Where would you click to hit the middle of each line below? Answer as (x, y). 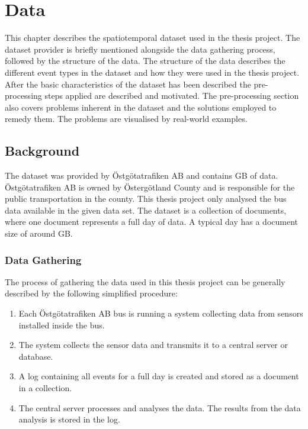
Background (42, 151)
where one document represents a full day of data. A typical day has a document (151, 222)
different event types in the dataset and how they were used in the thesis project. (152, 72)
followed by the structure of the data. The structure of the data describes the (145, 61)
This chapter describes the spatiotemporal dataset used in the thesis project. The (153, 38)
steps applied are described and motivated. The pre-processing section (172, 96)
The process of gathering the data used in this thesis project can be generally (145, 281)
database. (36, 356)
